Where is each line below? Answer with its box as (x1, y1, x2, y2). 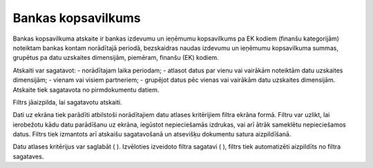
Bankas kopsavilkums (12, 10, 141, 25)
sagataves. (12, 152, 44, 160)
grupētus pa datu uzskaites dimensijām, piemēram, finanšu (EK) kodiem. (12, 54, 219, 62)
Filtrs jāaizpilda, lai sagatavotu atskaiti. (12, 98, 122, 106)
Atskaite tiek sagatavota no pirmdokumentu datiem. (12, 85, 160, 94)
